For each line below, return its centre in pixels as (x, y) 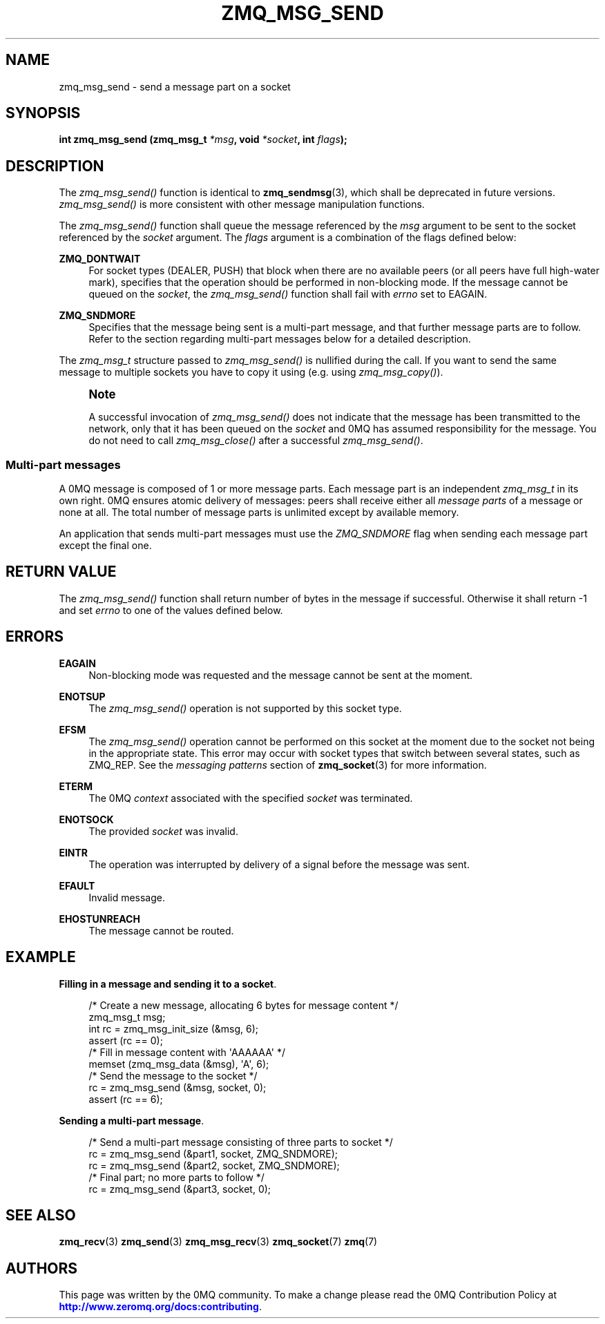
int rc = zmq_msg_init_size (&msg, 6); (174, 1028)
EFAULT (77, 885)
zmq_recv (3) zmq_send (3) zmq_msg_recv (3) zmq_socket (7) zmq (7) (218, 1242)
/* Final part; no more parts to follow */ (176, 1177)
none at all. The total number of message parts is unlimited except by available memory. (259, 512)
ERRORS (35, 637)
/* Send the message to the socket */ (173, 1075)
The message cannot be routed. (161, 930)
